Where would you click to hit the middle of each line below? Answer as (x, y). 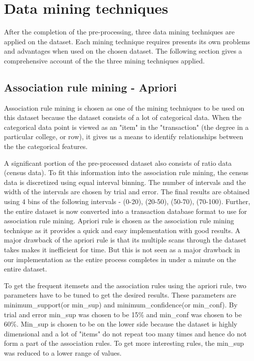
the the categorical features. (46, 146)
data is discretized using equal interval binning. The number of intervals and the (125, 182)
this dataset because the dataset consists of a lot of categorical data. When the (123, 117)
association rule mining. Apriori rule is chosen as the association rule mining (119, 221)
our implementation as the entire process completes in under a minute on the (120, 259)
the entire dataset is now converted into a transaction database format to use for (126, 211)
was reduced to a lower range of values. (63, 352)
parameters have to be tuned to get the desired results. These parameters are (120, 295)
